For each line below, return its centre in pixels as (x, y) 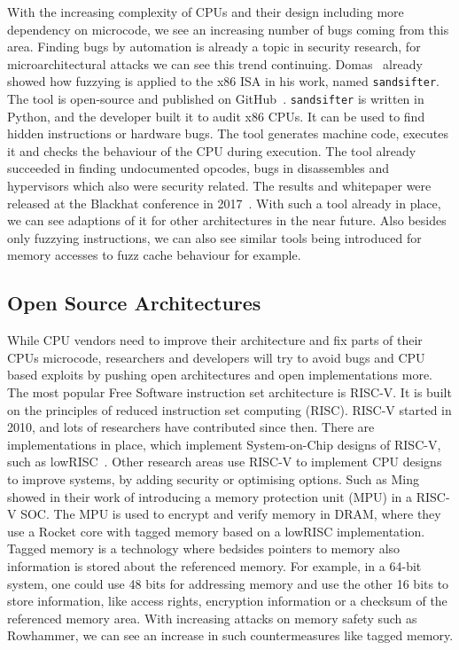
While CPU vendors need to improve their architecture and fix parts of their (215, 340)
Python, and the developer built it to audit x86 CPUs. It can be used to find (216, 116)
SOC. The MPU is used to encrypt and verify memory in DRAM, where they (231, 514)
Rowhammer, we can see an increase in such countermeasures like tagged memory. (230, 635)
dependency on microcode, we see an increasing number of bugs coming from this (228, 29)
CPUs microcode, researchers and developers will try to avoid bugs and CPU (216, 357)
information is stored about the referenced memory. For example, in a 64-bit (214, 565)
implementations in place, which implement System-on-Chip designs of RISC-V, (224, 444)
